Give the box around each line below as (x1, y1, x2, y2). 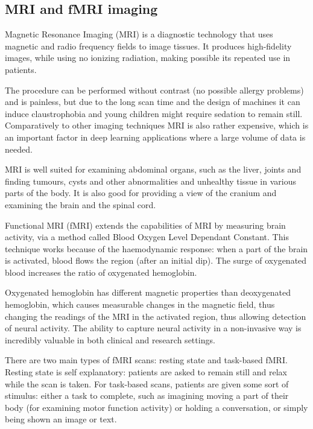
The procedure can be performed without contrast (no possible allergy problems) (5, 83, 304, 96)
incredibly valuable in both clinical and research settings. (5, 333, 215, 346)
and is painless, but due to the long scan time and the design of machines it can (5, 95, 300, 108)
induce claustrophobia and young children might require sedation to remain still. (5, 107, 303, 119)
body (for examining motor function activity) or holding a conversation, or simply (5, 401, 308, 413)
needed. (5, 142, 33, 155)
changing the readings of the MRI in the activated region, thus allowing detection (5, 310, 306, 322)
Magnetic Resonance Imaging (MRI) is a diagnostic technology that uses (5, 28, 273, 40)
